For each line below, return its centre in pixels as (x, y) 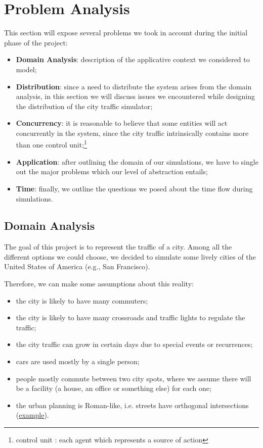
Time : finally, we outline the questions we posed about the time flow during (134, 188)
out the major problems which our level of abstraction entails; (112, 171)
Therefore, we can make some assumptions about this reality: (99, 284)
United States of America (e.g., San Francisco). (77, 266)
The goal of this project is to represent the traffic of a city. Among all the (118, 247)
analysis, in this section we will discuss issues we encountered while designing (135, 96)
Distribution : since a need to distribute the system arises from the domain (134, 86)
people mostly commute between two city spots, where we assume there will (134, 378)
